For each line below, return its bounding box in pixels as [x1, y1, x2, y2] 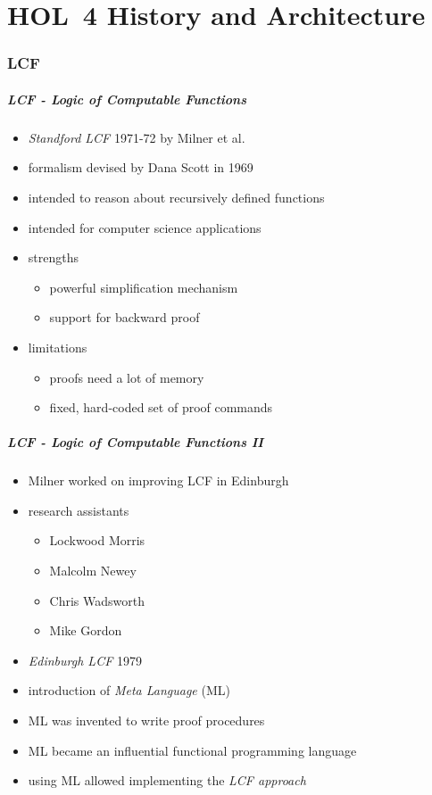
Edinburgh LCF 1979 [28, 650, 142, 669]
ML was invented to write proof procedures [28, 711, 265, 730]
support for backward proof [49, 308, 200, 327]
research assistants [28, 501, 129, 519]
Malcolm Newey [49, 561, 137, 580]
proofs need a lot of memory [49, 368, 204, 386]
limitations [28, 337, 87, 356]
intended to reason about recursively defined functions [28, 187, 325, 206]
